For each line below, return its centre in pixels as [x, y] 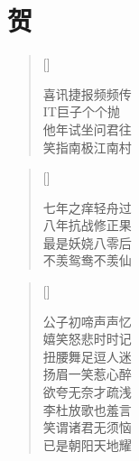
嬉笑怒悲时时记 [87, 339]
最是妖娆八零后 [87, 242]
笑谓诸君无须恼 [87, 427]
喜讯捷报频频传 [87, 93]
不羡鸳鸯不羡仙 [87, 260]
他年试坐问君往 [87, 129]
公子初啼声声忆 [87, 321]
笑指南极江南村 [87, 147]
